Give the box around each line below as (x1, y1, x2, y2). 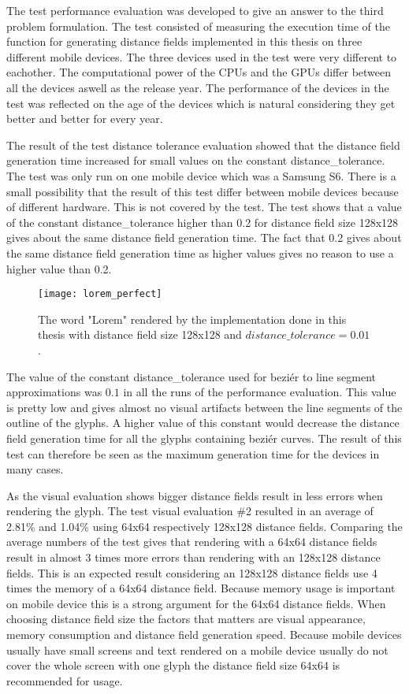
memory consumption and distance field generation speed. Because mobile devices (6, 626, 402, 643)
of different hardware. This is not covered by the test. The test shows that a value (6, 199, 402, 215)
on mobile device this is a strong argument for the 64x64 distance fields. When (6, 595, 386, 611)
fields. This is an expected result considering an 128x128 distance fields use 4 (6, 564, 377, 581)
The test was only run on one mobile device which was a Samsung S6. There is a (6, 167, 396, 184)
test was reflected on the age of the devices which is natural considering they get (6, 95, 396, 111)
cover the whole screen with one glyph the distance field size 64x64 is (6, 657, 340, 674)
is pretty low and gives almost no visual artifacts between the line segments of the (6, 399, 403, 415)
